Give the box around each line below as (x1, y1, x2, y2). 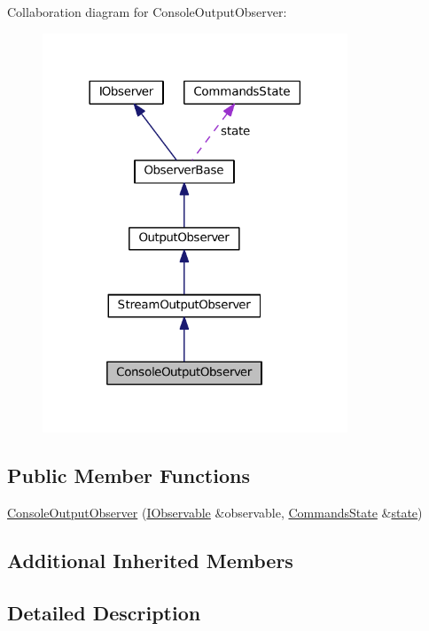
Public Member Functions (7, 462, 250, 489)
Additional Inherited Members (7, 547, 293, 574)
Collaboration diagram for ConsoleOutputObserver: (7, 3, 287, 20)
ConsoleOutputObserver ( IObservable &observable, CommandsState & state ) (7, 503, 423, 522)
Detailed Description (7, 598, 201, 626)
